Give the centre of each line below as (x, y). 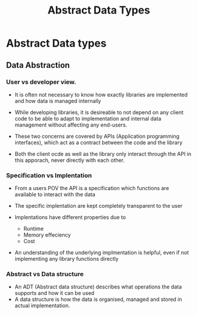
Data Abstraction (38, 65)
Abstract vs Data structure (45, 274)
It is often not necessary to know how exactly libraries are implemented (101, 94)
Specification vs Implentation (49, 175)
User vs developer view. (41, 82)
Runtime (34, 229)
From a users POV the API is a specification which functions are (92, 188)
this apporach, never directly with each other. (70, 160)
